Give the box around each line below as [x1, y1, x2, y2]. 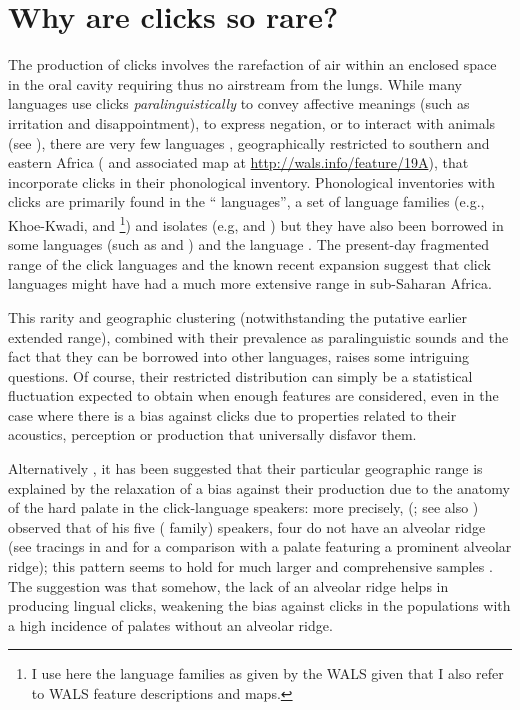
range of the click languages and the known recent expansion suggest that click [8, 253, 491, 274]
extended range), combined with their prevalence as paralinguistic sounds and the [8, 326, 509, 347]
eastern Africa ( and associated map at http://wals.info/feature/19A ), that [8, 152, 469, 173]
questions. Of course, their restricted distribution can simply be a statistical [8, 365, 473, 386]
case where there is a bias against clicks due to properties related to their [8, 404, 457, 425]
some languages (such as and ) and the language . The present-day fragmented [8, 234, 490, 255]
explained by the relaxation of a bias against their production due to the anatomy [8, 477, 510, 498]
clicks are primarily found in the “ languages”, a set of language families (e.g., [8, 191, 485, 212]
